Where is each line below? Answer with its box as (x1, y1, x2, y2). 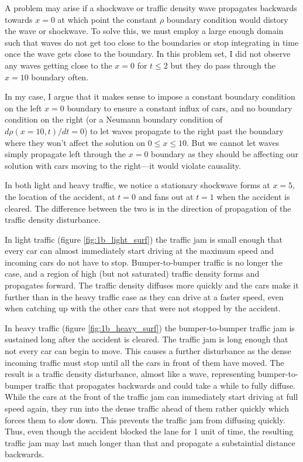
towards (5, 13, 33, 25)
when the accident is (216, 190, 290, 202)
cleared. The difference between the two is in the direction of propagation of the (5, 202, 291, 214)
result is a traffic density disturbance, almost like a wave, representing (5, 368, 256, 380)
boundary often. (31, 70, 89, 83)
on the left (5, 101, 42, 114)
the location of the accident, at (5, 190, 115, 202)
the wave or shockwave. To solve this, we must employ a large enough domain (5, 25, 284, 37)
